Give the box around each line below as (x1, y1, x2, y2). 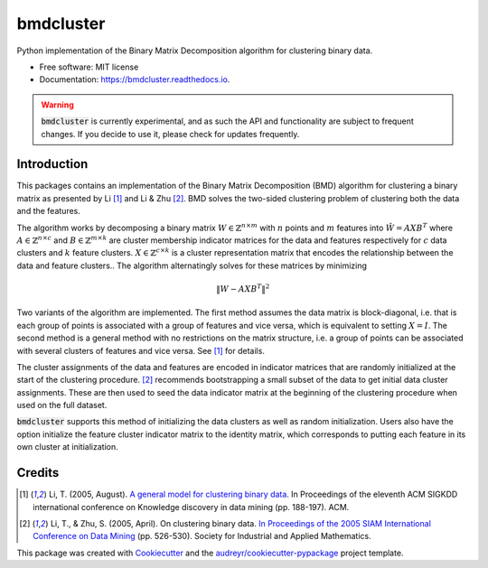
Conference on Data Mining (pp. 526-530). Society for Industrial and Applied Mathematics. (33, 531, 371, 542)
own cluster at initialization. (16, 442, 118, 452)
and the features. (16, 206, 81, 217)
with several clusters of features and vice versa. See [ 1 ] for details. (16, 345, 266, 356)
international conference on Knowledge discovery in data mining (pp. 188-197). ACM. (33, 501, 350, 512)
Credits (16, 465, 60, 480)
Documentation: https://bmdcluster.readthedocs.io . (39, 74, 230, 85)
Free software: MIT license (39, 61, 139, 72)
